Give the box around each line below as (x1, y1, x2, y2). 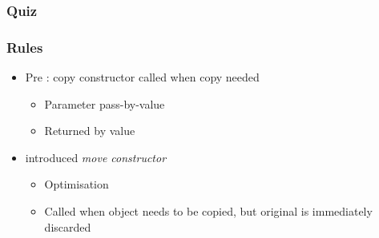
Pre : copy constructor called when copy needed (25, 69, 260, 85)
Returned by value (44, 122, 135, 139)
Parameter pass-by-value (44, 95, 165, 112)
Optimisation (44, 176, 109, 192)
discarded (44, 218, 91, 235)
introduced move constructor (25, 149, 167, 165)
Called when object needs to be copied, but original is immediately (44, 203, 373, 220)
